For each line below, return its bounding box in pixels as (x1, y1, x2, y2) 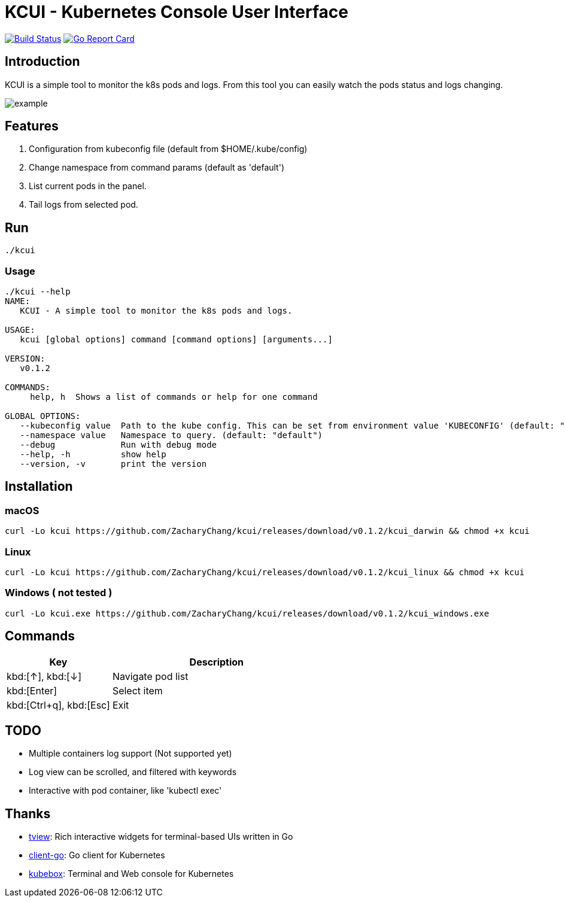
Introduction (5, 54, 80, 69)
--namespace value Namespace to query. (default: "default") (20, 430, 323, 441)
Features (5, 119, 59, 134)
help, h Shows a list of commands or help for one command (30, 392, 318, 402)
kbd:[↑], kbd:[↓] (7, 670, 82, 682)
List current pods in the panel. (29, 181, 147, 192)
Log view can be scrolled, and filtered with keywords (29, 767, 237, 778)
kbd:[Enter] (7, 684, 57, 697)
